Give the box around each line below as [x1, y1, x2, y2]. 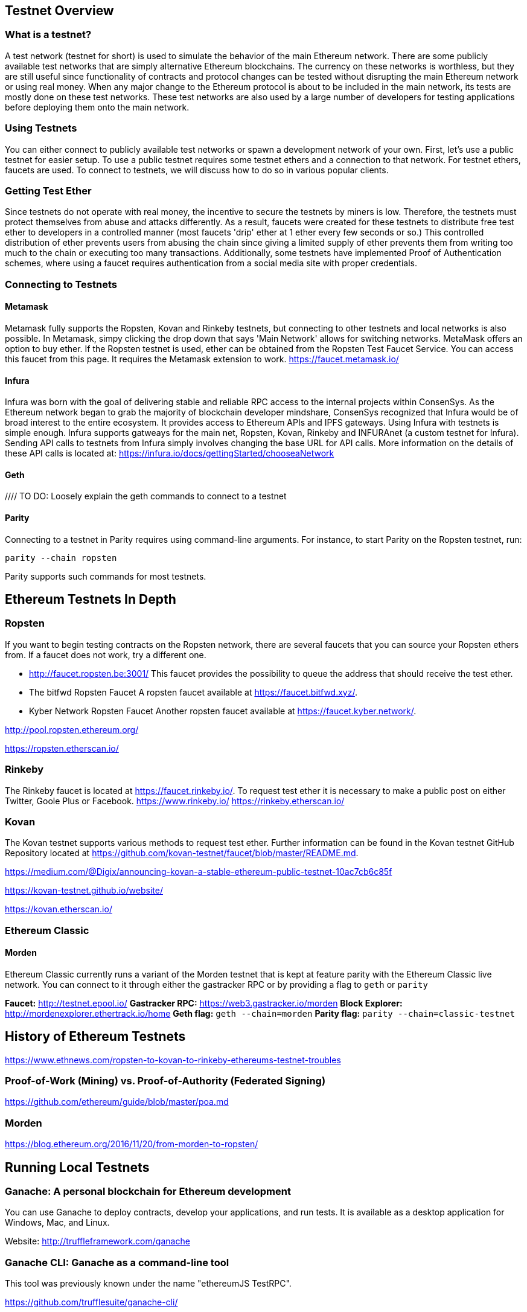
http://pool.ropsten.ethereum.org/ [5, 724, 139, 735]
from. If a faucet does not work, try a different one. [5, 649, 206, 660]
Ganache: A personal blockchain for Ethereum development [5, 1185, 291, 1198]
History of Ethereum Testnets [5, 1029, 186, 1045]
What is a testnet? [5, 28, 92, 41]
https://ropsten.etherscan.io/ [5, 743, 119, 754]
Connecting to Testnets [5, 278, 117, 290]
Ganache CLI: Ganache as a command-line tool [5, 1256, 229, 1269]
